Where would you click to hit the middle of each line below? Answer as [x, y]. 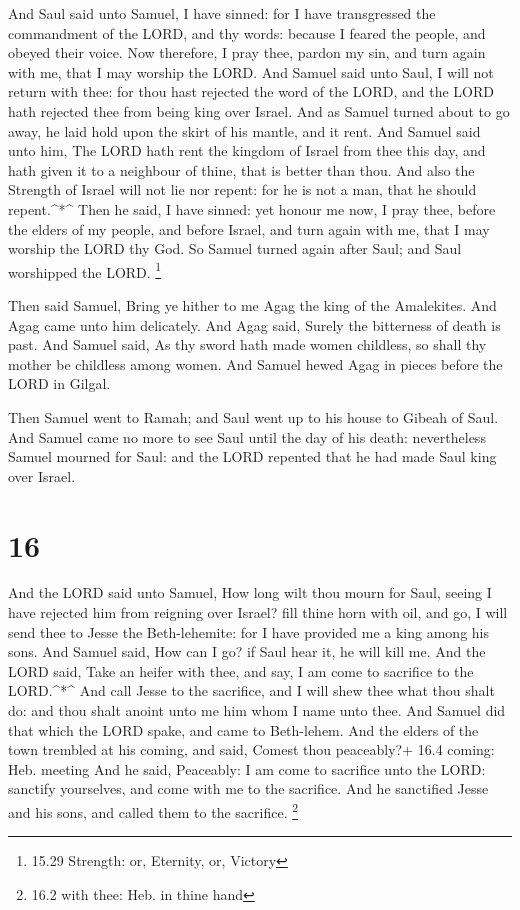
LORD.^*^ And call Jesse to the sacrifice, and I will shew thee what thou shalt [251, 690]
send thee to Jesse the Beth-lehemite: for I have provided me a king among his [248, 631]
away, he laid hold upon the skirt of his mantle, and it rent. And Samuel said [244, 130]
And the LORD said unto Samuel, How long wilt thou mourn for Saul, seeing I [250, 592]
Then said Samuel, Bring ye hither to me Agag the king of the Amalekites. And [252, 304]
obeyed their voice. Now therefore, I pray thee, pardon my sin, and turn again [247, 52]
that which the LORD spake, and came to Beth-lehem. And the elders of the [243, 729]
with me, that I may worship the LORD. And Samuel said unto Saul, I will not [251, 71]
